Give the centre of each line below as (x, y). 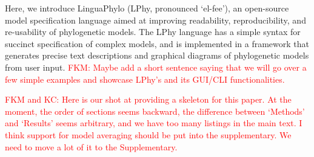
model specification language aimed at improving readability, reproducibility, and (155, 20)
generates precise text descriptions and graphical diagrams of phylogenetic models (157, 55)
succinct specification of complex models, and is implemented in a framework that (157, 43)
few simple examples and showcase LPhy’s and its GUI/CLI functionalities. (145, 79)
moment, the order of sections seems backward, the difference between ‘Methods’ (155, 111)
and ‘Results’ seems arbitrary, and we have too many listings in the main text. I (154, 123)
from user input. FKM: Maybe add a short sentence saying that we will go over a (156, 67)
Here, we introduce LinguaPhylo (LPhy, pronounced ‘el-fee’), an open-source (147, 8)
